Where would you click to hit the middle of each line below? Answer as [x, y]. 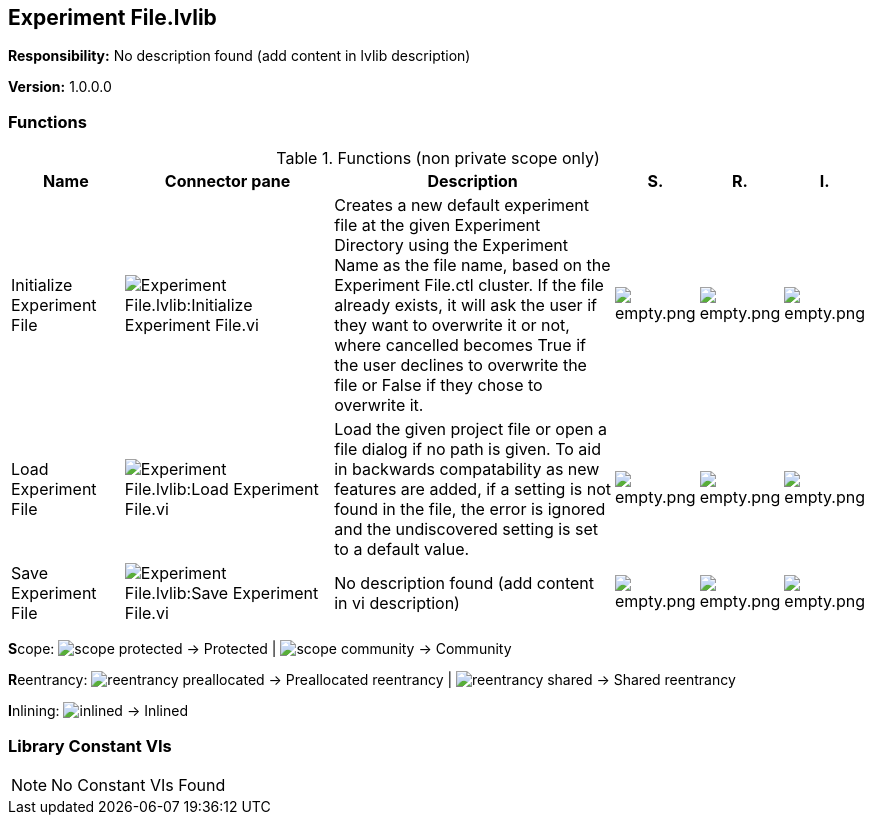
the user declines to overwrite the [460, 365]
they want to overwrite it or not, [452, 325]
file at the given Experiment [437, 225]
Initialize [42, 285]
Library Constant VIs [90, 745]
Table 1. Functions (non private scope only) [438, 158]
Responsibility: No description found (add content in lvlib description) [239, 56]
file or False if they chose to [438, 385]
